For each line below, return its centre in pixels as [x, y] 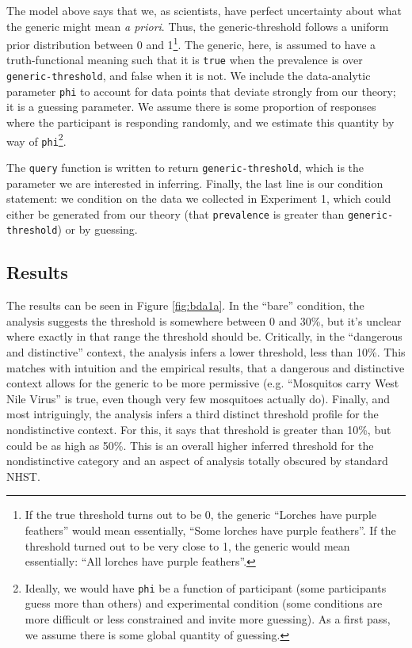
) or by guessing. [97, 229]
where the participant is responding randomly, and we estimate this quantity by [200, 122]
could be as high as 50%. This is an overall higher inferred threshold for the [190, 445]
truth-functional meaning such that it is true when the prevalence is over [185, 60]
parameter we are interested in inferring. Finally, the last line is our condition [195, 183]
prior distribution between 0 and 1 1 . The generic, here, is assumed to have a [191, 43]
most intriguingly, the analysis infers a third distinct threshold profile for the [193, 414]
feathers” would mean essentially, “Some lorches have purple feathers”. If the [210, 530]
